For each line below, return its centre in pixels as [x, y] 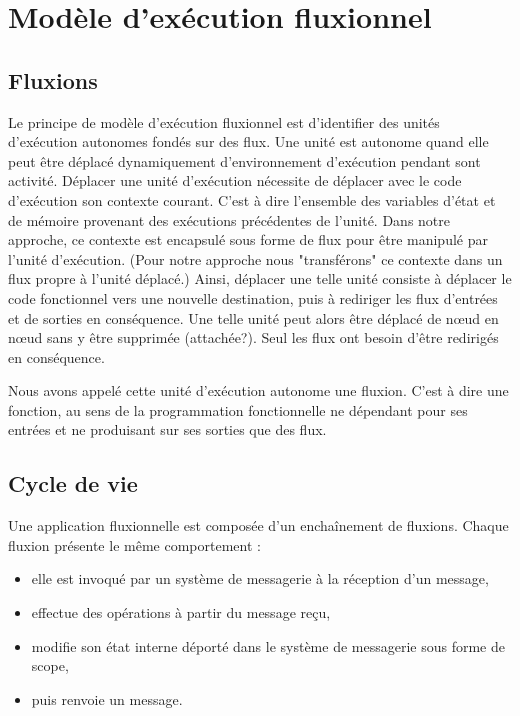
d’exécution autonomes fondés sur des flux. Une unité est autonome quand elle [248, 141]
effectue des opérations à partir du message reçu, [181, 612]
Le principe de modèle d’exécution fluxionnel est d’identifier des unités [224, 121]
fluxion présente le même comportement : [134, 544]
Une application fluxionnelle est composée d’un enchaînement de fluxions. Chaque [258, 525]
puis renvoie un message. [107, 698]
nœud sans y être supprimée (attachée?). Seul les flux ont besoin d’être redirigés [253, 337]
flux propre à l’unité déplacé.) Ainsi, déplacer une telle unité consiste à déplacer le [260, 278]
